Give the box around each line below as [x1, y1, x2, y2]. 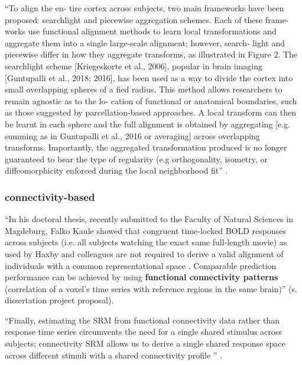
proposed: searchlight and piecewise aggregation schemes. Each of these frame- [5, 13, 289, 25]
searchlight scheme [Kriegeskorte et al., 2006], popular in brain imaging [5, 59, 262, 72]
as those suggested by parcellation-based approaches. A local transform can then [5, 106, 297, 119]
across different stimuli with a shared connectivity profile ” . [5, 348, 222, 361]
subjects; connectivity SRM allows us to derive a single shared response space [5, 337, 285, 350]
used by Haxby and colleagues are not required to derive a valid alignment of [5, 247, 284, 260]
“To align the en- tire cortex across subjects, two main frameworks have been [5, 2, 284, 14]
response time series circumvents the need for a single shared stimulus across [5, 325, 282, 338]
